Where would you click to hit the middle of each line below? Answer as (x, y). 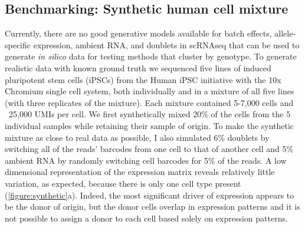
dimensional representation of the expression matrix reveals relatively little (140, 172)
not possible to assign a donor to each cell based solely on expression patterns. (146, 218)
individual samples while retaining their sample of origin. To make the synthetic (150, 125)
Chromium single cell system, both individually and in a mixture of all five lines (150, 91)
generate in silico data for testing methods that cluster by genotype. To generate (151, 56)
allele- (285, 33)
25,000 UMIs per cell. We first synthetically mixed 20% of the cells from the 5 (150, 114)
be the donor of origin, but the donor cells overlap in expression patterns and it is (152, 206)
